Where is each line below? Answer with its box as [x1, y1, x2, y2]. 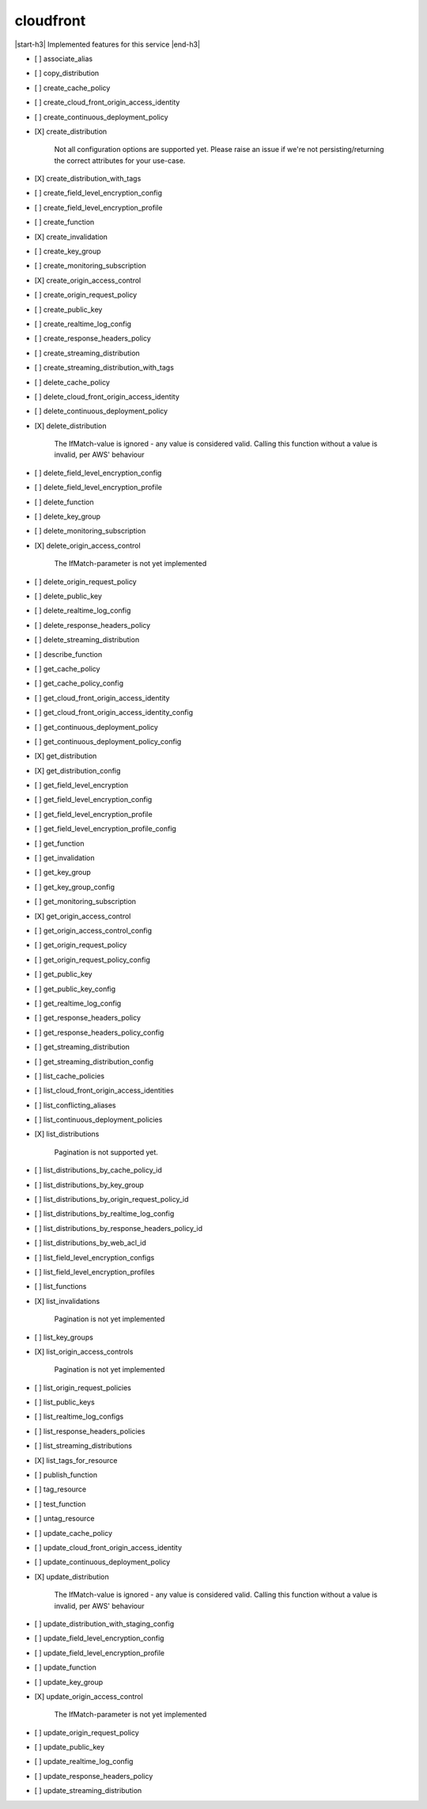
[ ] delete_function [34, 497, 94, 507]
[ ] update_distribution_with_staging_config [34, 1619, 174, 1628]
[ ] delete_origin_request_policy [34, 576, 138, 586]
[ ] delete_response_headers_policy [34, 620, 151, 629]
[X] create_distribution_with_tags [34, 174, 142, 184]
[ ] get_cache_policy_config [34, 678, 124, 688]
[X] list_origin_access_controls [34, 1347, 134, 1356]
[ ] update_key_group [34, 1677, 104, 1686]
